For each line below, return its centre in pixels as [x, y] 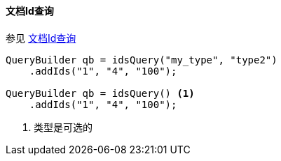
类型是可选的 [63, 127]
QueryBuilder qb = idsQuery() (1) [100, 93]
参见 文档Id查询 [41, 38]
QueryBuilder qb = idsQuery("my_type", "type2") [142, 60]
